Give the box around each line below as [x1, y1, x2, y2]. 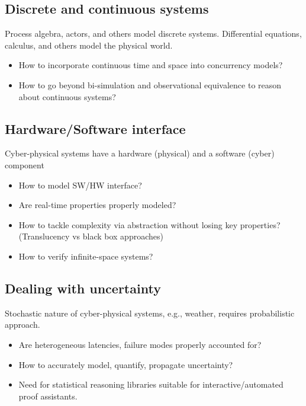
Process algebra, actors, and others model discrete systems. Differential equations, [5, 27, 302, 40]
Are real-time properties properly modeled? [18, 199, 176, 211]
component [5, 158, 44, 171]
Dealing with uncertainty [5, 279, 161, 297]
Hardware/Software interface [5, 119, 186, 138]
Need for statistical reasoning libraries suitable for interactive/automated [18, 378, 284, 391]
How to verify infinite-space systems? [18, 250, 153, 262]
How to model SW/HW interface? [18, 178, 142, 191]
